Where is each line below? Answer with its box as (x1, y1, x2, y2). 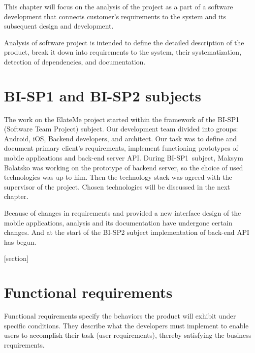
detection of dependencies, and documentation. (4, 56, 146, 66)
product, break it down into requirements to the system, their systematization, (4, 47, 242, 57)
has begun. (4, 236, 36, 247)
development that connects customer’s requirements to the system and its (4, 11, 226, 21)
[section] (4, 253, 29, 263)
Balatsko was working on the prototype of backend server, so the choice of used (4, 162, 243, 172)
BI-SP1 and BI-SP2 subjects (4, 85, 201, 105)
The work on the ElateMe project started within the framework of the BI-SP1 (4, 114, 240, 124)
